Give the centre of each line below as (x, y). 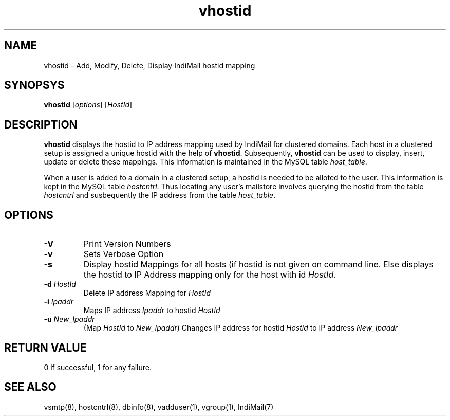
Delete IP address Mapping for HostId (147, 293)
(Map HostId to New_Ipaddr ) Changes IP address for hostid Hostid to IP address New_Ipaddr (241, 328)
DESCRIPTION (41, 124)
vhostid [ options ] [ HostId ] (88, 105)
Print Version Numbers (127, 244)
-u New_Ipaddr (69, 319)
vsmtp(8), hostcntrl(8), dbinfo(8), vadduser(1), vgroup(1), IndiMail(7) (159, 407)
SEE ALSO (30, 387)
